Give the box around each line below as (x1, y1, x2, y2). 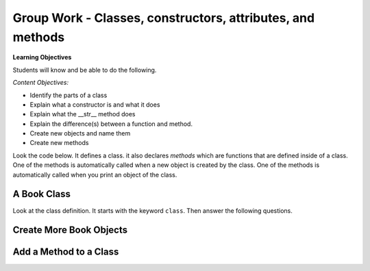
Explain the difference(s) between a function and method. (29, 120, 193, 128)
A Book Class (12, 188, 71, 200)
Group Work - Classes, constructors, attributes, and (12, 10, 315, 25)
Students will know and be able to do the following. (12, 66, 157, 74)
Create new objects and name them (29, 129, 131, 138)
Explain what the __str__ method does (29, 110, 136, 118)
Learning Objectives (12, 53, 72, 62)
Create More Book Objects (12, 224, 128, 236)
